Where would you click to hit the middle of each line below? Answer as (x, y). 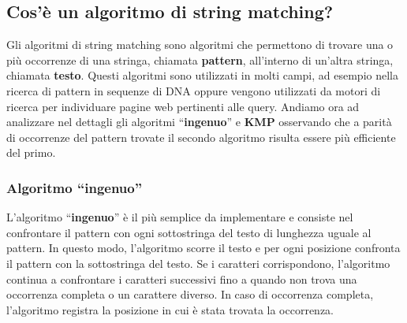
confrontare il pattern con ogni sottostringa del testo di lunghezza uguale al (189, 232)
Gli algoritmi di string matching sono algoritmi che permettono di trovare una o (200, 45)
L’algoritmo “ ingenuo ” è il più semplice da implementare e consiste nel (180, 217)
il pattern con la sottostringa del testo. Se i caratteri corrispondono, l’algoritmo (198, 263)
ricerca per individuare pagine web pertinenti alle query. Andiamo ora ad (183, 106)
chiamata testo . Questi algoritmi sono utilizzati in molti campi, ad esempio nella (202, 75)
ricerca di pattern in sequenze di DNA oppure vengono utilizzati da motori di (194, 90)
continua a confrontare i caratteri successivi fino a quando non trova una (182, 278)
